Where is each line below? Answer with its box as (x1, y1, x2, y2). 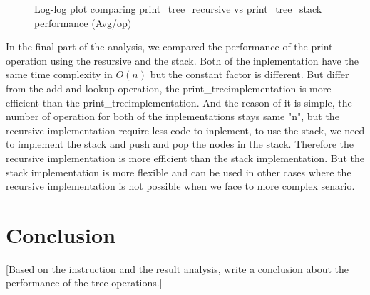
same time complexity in (6, 67, 113, 82)
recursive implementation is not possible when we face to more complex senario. (6, 178, 355, 193)
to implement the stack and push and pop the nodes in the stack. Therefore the (6, 136, 354, 151)
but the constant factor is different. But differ (150, 67, 349, 82)
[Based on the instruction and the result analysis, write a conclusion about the (6, 261, 349, 276)
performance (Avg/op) (34, 15, 132, 30)
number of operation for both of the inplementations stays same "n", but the (6, 109, 339, 124)
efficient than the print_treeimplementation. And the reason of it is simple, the (6, 95, 352, 109)
